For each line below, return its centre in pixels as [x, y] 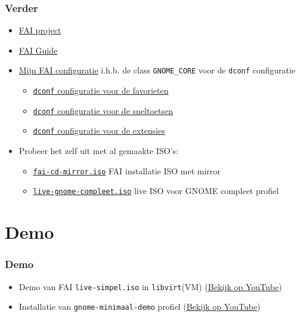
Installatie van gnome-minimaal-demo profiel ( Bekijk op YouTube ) [140, 307]
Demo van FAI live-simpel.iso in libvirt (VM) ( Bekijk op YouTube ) [150, 286]
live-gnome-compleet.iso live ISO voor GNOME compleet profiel [156, 191]
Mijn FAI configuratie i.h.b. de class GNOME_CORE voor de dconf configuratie [157, 70]
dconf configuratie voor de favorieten [101, 90]
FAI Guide [38, 50]
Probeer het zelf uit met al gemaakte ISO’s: [98, 151]
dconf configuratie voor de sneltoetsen [103, 110]
